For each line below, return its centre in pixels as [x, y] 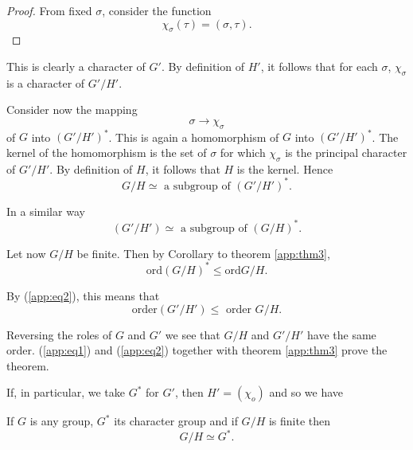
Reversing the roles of [59, 334]
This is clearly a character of [76, 66]
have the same [342, 334]
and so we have [306, 392]
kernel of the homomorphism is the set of [107, 152]
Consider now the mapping [72, 110]
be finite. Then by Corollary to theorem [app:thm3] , [203, 253]
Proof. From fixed [49, 10]
